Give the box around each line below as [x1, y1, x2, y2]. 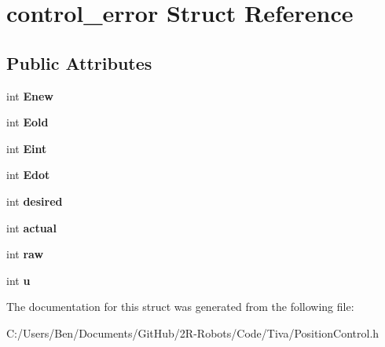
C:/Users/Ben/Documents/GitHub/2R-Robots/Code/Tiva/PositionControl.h [6, 324, 379, 341]
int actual [6, 219, 57, 236]
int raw [6, 246, 44, 262]
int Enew [6, 87, 53, 104]
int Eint [6, 140, 47, 156]
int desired [6, 192, 63, 209]
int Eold [6, 114, 49, 130]
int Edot [6, 166, 50, 183]
